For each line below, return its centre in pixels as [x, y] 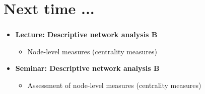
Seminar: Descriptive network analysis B [87, 68]
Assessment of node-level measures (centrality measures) [114, 85]
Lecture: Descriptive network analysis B [86, 34]
